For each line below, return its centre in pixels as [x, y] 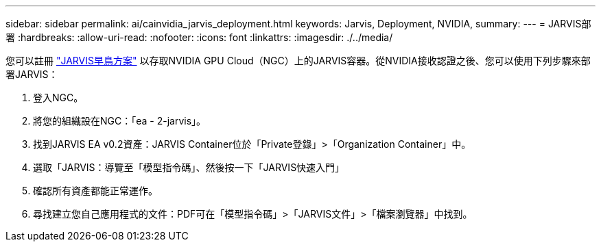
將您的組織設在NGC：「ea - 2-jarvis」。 [120, 121]
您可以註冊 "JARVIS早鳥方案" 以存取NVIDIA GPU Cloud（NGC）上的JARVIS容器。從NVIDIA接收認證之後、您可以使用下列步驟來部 [298, 61]
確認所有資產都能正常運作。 [95, 191]
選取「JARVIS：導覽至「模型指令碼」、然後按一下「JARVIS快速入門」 [189, 167]
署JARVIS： [32, 74]
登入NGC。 [58, 97]
